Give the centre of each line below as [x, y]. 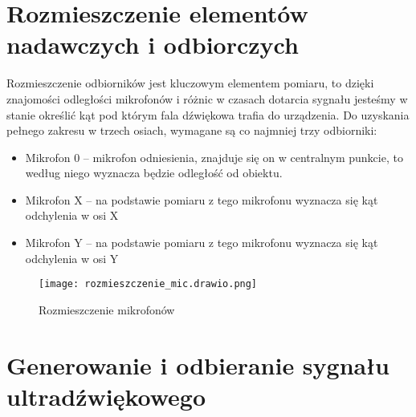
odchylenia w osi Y [72, 258]
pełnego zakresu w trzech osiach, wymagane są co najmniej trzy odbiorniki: [192, 130]
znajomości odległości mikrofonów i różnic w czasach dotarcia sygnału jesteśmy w [207, 98]
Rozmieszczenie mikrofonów [107, 309]
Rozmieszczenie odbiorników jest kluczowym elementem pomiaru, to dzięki [190, 83]
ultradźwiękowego [106, 396]
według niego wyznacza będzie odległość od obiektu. [154, 173]
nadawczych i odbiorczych [153, 45]
